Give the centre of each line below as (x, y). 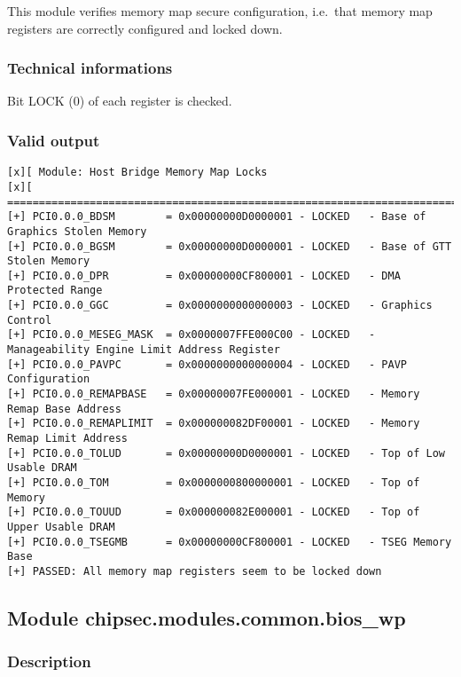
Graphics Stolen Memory (77, 231)
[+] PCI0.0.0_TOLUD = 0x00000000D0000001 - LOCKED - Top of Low (226, 453)
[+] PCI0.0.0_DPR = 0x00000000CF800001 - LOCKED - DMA (204, 276)
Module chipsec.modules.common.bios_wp (207, 617)
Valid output (54, 140)
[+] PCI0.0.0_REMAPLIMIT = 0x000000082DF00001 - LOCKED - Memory (214, 424)
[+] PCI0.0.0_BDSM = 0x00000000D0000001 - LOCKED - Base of (217, 217)
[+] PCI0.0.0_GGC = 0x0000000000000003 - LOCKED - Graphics (220, 306)
